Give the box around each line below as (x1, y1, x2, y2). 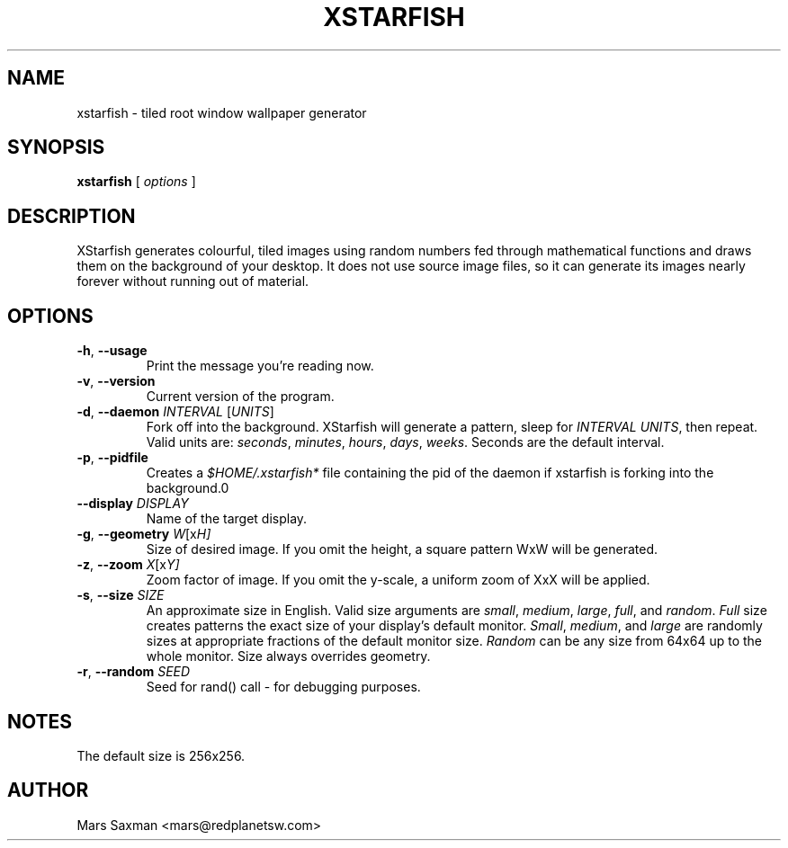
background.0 (146, 480, 229, 496)
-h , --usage (76, 343, 148, 359)
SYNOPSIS (7, 136, 105, 159)
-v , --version (76, 373, 156, 389)
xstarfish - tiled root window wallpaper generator (76, 104, 367, 121)
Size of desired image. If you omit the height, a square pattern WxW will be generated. (146, 541, 658, 558)
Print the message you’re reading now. (146, 358, 374, 374)
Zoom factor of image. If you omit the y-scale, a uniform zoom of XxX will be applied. (146, 572, 650, 588)
